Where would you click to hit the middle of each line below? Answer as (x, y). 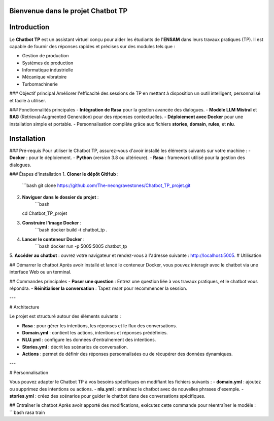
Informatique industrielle (48, 70)
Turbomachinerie (40, 84)
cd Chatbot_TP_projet (45, 213)
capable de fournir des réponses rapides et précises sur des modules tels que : (92, 46)
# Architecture (24, 307)
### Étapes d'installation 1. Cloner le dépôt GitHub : (64, 174)
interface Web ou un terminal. (40, 272)
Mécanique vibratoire (44, 77)
